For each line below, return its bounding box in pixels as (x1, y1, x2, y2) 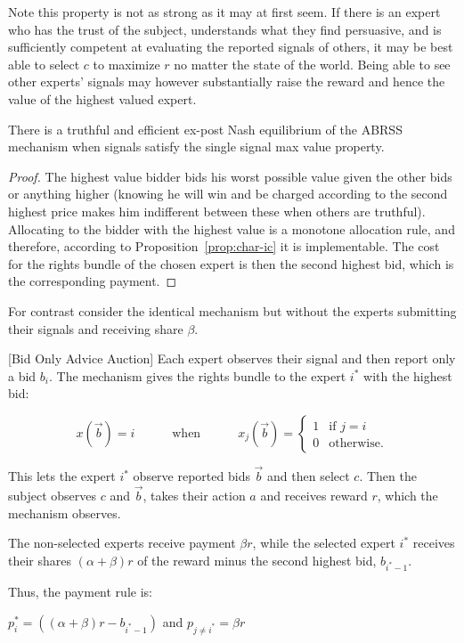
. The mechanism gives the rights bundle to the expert (48, 366, 346, 385)
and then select (267, 467, 350, 485)
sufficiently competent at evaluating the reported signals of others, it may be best (8, 37, 453, 56)
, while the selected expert (252, 533, 395, 552)
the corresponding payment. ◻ (8, 272, 177, 290)
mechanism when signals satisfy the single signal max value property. (8, 137, 385, 156)
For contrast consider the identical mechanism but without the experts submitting (8, 301, 457, 320)
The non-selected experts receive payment (8, 533, 236, 552)
